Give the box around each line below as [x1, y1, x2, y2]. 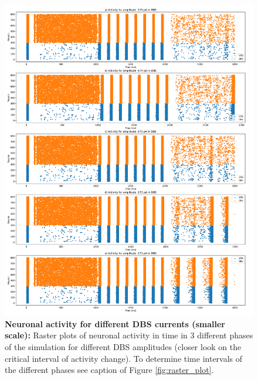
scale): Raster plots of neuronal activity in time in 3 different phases [5, 329, 253, 341]
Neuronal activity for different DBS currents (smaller [5, 317, 225, 330]
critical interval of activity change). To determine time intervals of [5, 352, 243, 364]
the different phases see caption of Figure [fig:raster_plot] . [5, 364, 214, 376]
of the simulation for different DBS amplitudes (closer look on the [5, 340, 242, 352]
